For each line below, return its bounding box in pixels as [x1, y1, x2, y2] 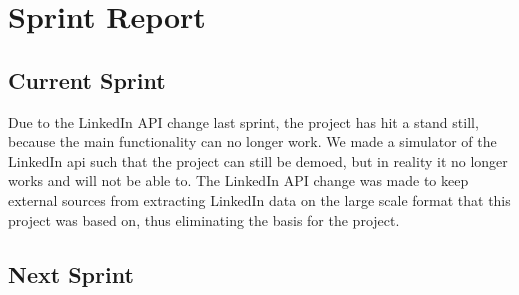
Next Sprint [8, 258, 134, 289]
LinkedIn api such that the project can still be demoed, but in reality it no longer [8, 150, 508, 171]
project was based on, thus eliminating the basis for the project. [8, 209, 400, 230]
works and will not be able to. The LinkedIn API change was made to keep [8, 170, 469, 191]
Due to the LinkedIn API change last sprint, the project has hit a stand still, [8, 111, 479, 132]
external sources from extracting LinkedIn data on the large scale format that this [8, 189, 511, 210]
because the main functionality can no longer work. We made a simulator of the [8, 131, 497, 152]
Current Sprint [8, 64, 166, 95]
